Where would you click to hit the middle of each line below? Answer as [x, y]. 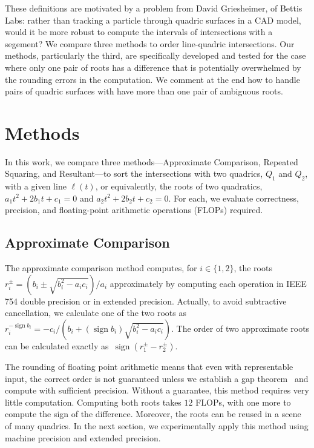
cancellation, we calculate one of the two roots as [96, 313]
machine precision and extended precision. [83, 437]
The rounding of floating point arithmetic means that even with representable [149, 367]
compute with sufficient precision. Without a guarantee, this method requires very [157, 390]
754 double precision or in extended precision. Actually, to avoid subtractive [146, 301]
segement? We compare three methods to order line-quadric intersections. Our [150, 43]
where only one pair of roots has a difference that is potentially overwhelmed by [153, 67]
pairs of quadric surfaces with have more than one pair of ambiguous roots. [144, 91]
